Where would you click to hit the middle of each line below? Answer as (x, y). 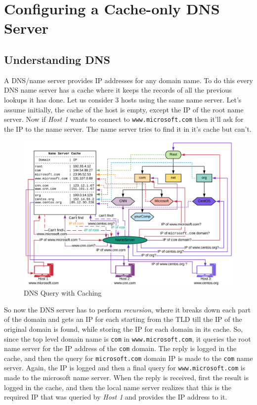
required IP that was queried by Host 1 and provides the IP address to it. (116, 397)
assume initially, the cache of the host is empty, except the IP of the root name (124, 109)
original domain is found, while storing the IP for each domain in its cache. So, (124, 329)
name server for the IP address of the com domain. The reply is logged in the (120, 348)
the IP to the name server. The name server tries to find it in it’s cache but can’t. (128, 128)
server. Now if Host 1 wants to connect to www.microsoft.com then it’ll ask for (124, 119)
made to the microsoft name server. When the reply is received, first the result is (126, 378)
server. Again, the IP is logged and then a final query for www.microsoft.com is (125, 368)
